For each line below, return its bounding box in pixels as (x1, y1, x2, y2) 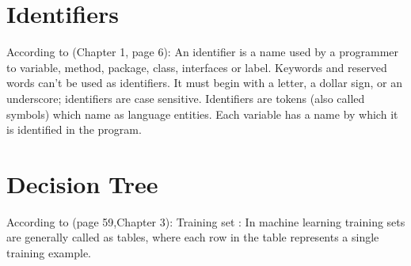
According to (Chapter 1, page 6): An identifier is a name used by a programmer (6, 44, 399, 60)
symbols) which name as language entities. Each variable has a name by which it (6, 105, 398, 122)
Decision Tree (6, 167, 158, 199)
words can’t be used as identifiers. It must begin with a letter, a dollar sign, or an (6, 74, 402, 91)
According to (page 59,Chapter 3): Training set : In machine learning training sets (6, 213, 405, 230)
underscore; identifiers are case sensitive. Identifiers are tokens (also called (6, 89, 365, 106)
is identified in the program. (6, 121, 142, 138)
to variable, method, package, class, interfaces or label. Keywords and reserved (6, 59, 387, 75)
